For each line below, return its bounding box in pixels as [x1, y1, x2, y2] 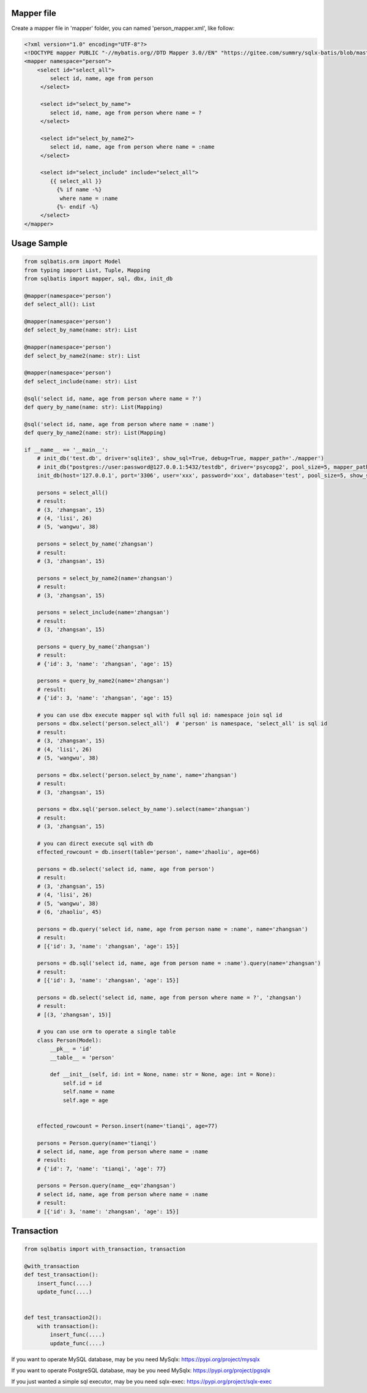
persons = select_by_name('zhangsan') [37, 541, 154, 547]
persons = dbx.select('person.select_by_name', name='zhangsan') [37, 771, 237, 778]
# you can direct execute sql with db [37, 840, 154, 847]
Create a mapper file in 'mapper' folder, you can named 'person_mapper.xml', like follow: [11, 24, 235, 32]
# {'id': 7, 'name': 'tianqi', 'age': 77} [37, 1165, 166, 1172]
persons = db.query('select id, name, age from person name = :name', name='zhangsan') [37, 925, 308, 933]
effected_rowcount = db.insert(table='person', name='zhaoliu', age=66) [37, 849, 260, 855]
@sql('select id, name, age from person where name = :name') [24, 421, 215, 427]
